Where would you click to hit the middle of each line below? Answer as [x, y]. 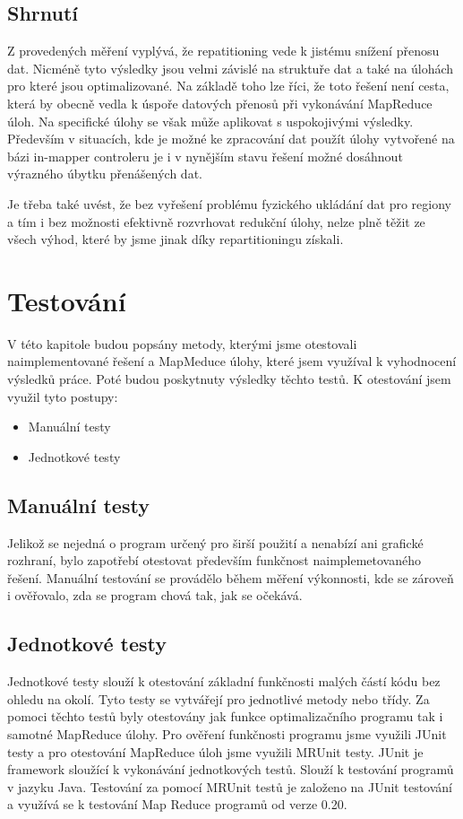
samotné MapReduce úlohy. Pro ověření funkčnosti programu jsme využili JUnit [227, 733]
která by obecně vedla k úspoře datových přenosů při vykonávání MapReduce [220, 103]
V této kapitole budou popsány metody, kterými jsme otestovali [182, 343]
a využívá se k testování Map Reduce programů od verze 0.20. [177, 804]
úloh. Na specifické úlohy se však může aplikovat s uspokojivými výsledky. [210, 121]
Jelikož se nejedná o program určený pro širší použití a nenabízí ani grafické [215, 542]
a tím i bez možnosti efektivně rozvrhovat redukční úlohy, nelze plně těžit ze [216, 221]
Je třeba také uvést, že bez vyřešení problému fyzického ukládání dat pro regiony [229, 203]
